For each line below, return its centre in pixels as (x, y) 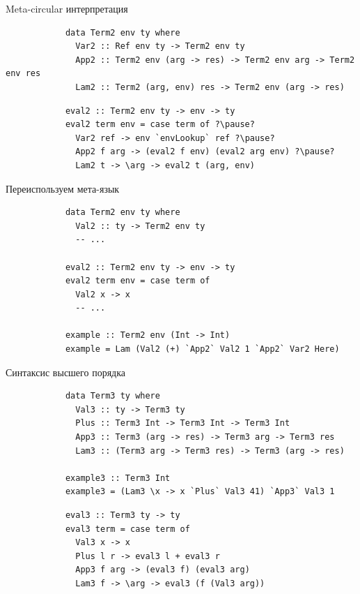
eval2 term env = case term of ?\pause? (160, 125)
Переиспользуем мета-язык (63, 188)
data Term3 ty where (112, 396)
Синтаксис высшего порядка (65, 372)
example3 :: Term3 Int (118, 478)
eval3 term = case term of (127, 529)
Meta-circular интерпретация (67, 8)
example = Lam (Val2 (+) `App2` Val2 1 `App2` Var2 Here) (202, 349)
